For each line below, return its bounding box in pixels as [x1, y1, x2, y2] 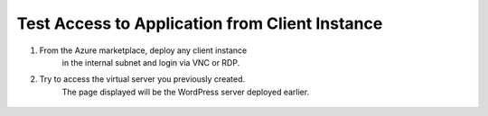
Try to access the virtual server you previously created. [39, 74, 246, 85]
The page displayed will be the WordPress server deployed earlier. [61, 86, 310, 97]
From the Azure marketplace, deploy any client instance [39, 45, 248, 56]
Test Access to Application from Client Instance [16, 13, 383, 33]
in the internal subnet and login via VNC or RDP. [61, 57, 240, 67]
